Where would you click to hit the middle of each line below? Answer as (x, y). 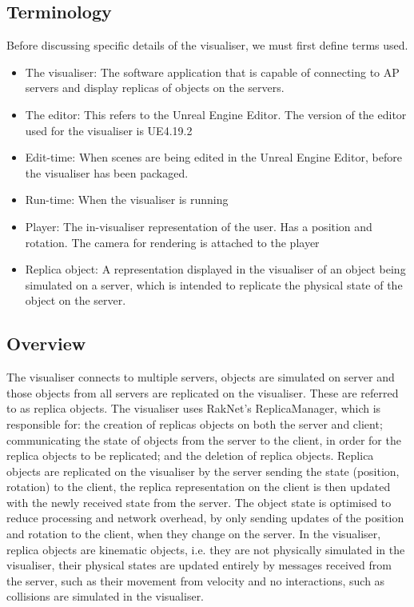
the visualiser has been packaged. (107, 172)
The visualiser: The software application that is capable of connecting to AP (212, 72)
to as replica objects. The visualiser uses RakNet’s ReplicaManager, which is (194, 408)
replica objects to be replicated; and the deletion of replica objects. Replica (190, 455)
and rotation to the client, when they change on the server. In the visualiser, (194, 534)
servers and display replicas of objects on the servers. (155, 88)
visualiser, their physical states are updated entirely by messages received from (199, 565)
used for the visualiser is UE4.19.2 (109, 130)
